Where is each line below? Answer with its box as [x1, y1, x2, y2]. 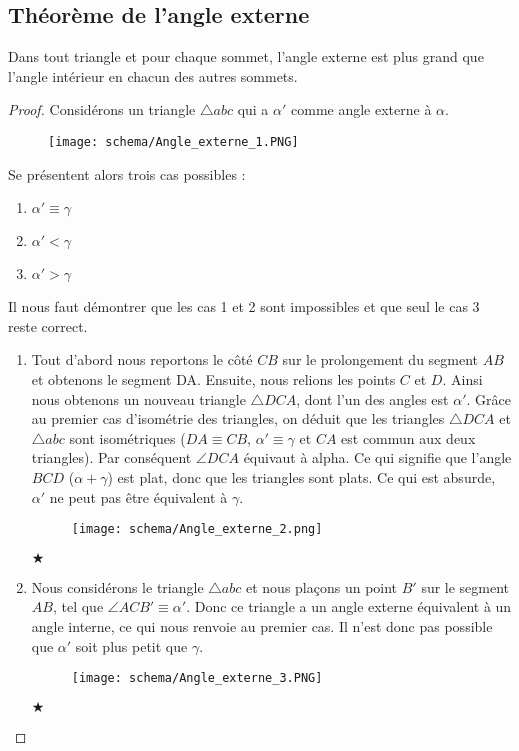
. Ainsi [442, 369, 483, 390]
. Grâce [466, 388, 511, 409]
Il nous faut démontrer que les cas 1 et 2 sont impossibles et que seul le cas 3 [8, 296, 480, 317]
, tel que [52, 596, 104, 617]
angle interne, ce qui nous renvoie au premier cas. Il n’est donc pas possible [31, 616, 493, 637]
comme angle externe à [291, 99, 432, 120]
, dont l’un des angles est [296, 388, 449, 409]
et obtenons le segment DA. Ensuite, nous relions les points [31, 369, 396, 390]
